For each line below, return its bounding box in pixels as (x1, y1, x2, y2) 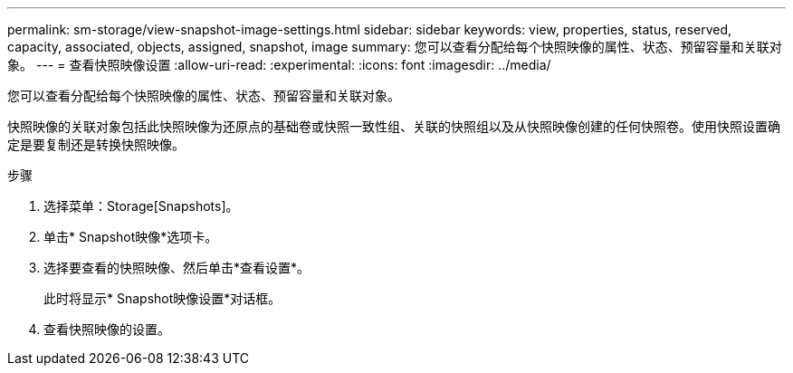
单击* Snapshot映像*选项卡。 (43, 229, 218, 244)
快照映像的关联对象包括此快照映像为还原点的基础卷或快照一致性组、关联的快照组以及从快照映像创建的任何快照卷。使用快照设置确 (7, 119, 780, 134)
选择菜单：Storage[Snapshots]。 (43, 198, 239, 214)
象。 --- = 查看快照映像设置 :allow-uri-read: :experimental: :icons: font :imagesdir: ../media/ (7, 57, 551, 72)
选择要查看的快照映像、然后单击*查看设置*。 (43, 260, 311, 275)
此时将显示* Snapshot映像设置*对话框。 (43, 291, 282, 306)
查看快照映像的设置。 (43, 321, 170, 337)
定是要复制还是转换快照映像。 (7, 137, 185, 152)
